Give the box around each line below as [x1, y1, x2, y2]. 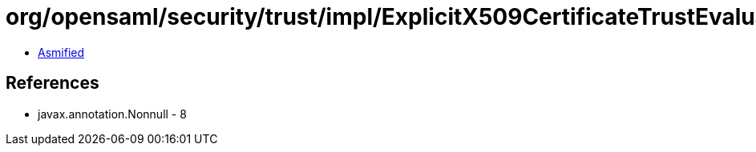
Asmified [38, 45, 85, 59]
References [6, 73, 99, 94]
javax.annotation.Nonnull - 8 [38, 106, 187, 121]
